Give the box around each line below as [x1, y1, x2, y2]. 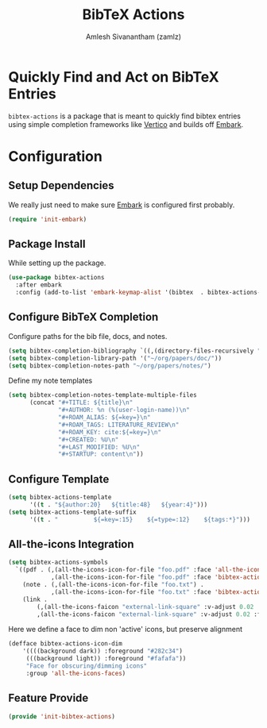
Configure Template [8, 472, 110, 486]
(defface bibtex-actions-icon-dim [8, 640, 123, 648]
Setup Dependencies [8, 179, 114, 192]
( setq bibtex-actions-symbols [8, 558, 109, 567]
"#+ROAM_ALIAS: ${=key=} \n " [58, 414, 151, 422]
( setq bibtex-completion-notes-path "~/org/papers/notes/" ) [8, 361, 212, 370]
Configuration [8, 147, 103, 165]
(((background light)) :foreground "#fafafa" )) [25, 655, 187, 663]
